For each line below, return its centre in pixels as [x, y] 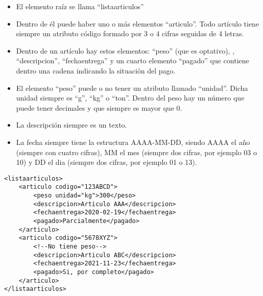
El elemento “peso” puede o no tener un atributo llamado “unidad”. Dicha [132, 88]
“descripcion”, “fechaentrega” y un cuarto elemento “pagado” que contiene [133, 60]
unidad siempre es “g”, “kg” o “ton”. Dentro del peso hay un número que [130, 98]
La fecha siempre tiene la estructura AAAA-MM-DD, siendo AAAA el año [133, 142]
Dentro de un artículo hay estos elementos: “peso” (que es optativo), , [125, 50]
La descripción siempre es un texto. [71, 125]
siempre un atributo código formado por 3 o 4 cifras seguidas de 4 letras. [130, 33]
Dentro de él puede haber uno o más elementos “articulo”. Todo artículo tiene [138, 23]
